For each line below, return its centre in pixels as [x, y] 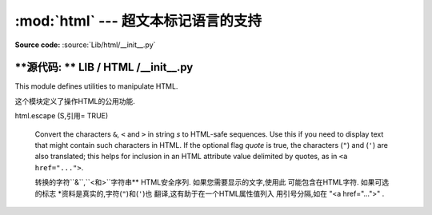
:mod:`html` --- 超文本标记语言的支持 [138, 21]
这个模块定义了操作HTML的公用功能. [75, 101]
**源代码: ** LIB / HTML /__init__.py [104, 68]
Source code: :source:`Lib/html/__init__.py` [85, 45]
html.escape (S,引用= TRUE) [62, 116]
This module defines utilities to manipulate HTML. [96, 86]
